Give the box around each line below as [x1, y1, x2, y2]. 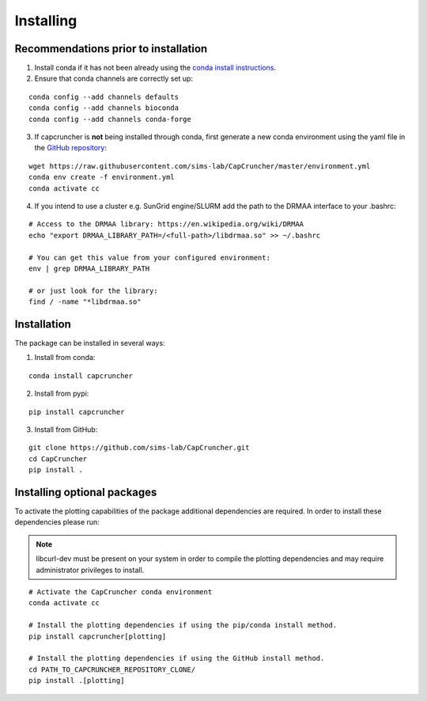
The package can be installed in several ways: [14, 339, 165, 347]
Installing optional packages [14, 485, 157, 498]
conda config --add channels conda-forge [28, 115, 191, 123]
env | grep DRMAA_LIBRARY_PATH [28, 263, 150, 273]
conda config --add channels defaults [28, 92, 179, 101]
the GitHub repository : [34, 143, 107, 153]
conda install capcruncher [28, 371, 134, 380]
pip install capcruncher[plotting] [28, 631, 167, 641]
